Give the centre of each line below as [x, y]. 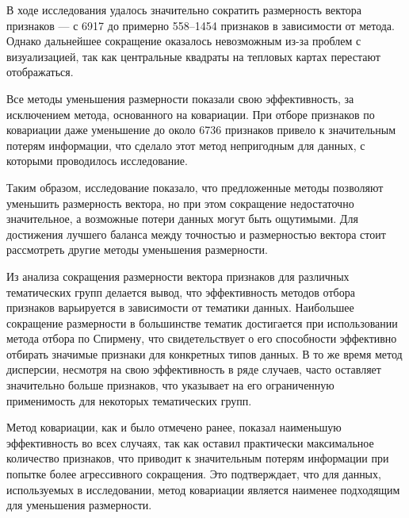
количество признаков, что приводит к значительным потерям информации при [198, 458]
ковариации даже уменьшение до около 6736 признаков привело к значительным [201, 130]
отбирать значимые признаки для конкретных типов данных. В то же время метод [204, 353]
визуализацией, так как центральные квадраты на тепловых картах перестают [193, 56]
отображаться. [40, 72]
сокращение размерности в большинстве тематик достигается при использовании [202, 322]
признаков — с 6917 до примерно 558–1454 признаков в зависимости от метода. [201, 25]
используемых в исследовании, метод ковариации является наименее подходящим [203, 489]
